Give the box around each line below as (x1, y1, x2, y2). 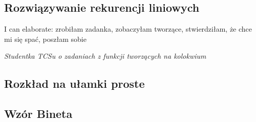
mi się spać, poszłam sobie (4, 33, 87, 44)
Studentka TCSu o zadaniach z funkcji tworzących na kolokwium (4, 51, 206, 61)
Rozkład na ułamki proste (4, 76, 145, 91)
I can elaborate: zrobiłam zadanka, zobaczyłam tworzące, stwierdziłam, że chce (4, 23, 252, 34)
